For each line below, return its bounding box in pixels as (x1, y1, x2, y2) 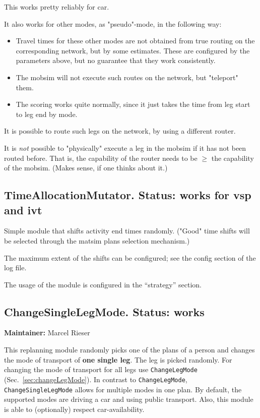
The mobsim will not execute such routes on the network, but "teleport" (16, 72, 238, 82)
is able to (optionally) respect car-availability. (4, 403, 145, 414)
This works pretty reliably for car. (4, 2, 109, 12)
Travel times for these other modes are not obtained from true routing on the (16, 35, 255, 46)
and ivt (4, 202, 42, 217)
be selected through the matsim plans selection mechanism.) (4, 235, 190, 246)
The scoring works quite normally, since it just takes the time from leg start (16, 99, 250, 109)
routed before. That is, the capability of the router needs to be (4, 152, 198, 163)
